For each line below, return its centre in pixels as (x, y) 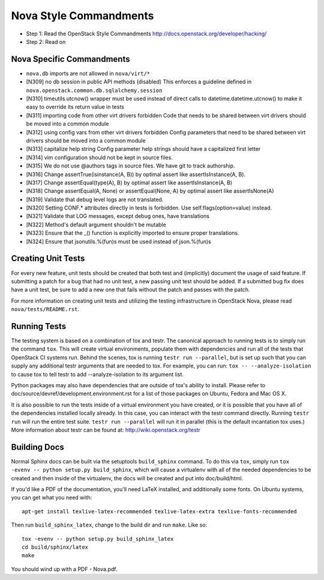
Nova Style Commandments (82, 16)
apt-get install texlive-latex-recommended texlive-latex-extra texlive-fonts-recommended (159, 511)
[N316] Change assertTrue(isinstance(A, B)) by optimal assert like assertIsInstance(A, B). (136, 174)
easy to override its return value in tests (75, 107)
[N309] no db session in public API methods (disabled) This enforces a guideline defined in (139, 82)
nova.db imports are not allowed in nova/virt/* (88, 73)
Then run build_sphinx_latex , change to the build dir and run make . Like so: (109, 525)
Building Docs (37, 447)
